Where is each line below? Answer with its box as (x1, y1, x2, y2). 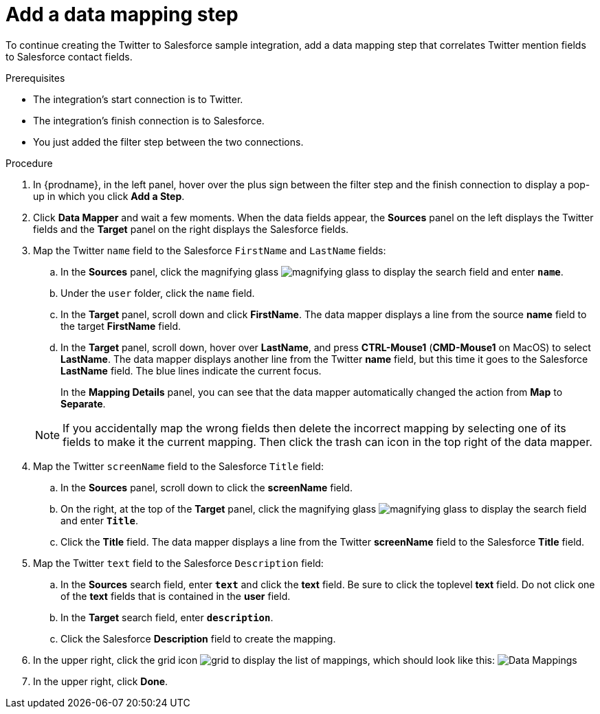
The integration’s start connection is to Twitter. (33, 93, 243, 105)
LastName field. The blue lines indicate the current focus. (60, 364, 322, 377)
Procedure (5, 157, 53, 169)
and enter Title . (60, 514, 139, 526)
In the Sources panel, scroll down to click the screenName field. (60, 481, 353, 493)
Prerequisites (5, 71, 65, 84)
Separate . (60, 397, 106, 410)
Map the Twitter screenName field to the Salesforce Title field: (33, 460, 324, 472)
